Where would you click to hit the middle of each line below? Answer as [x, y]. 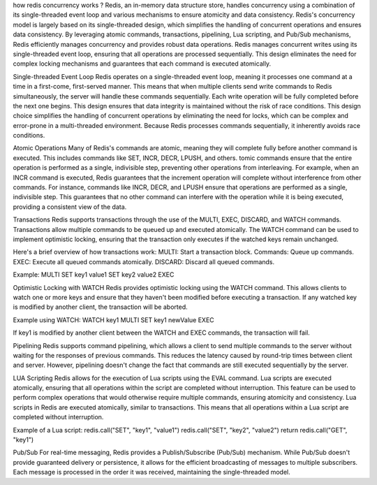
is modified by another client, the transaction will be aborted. [100, 307]
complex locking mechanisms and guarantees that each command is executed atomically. [142, 64]
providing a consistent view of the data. [70, 207]
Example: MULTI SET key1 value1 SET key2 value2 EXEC [94, 275]
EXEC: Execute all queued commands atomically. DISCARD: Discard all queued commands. [144, 261]
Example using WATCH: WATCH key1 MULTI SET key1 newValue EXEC [113, 320]
